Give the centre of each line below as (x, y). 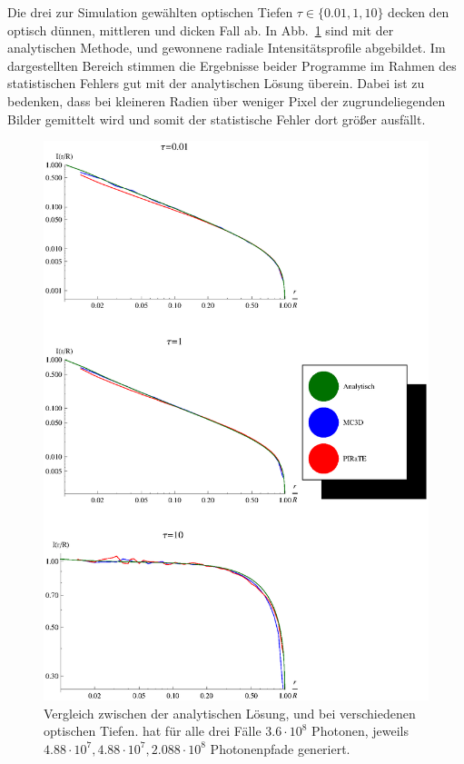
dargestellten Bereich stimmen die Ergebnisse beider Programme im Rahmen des (232, 65)
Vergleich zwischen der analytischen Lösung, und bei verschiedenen (230, 713)
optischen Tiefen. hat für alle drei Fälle (153, 731)
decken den (419, 12)
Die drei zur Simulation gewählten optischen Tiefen (150, 12)
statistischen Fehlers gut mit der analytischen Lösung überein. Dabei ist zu (216, 83)
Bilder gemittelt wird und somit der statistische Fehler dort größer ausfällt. (217, 119)
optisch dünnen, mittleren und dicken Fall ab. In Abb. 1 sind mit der (201, 30)
